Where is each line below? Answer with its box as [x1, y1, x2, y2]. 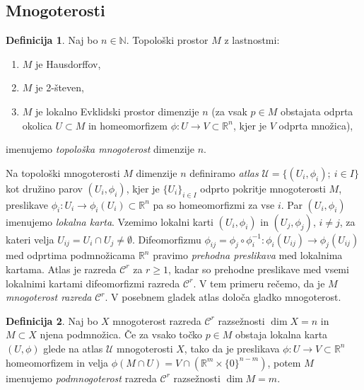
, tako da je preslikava [184, 340, 280, 355]
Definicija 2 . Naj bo [6, 313, 98, 328]
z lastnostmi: [224, 33, 280, 47]
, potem [267, 355, 301, 369]
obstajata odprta [280, 103, 353, 118]
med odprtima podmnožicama [6, 248, 136, 263]
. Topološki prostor [126, 33, 209, 47]
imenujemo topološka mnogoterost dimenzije [6, 142, 195, 156]
